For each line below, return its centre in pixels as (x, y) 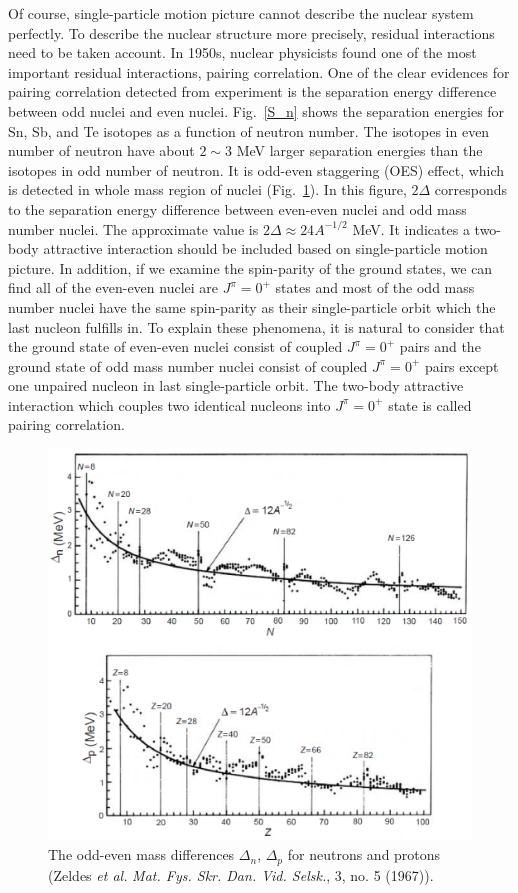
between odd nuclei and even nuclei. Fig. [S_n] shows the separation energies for (256, 110)
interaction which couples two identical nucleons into (169, 404)
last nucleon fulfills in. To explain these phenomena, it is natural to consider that (256, 326)
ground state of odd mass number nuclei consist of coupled (188, 365)
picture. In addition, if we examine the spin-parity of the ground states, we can (250, 267)
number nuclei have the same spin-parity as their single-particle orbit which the (252, 306)
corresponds (470, 189)
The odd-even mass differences (141, 854)
